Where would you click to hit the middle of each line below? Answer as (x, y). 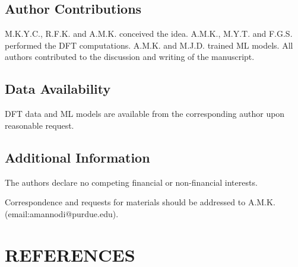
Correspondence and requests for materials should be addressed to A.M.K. (140, 202)
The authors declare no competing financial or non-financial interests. (131, 182)
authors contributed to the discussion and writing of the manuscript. (130, 57)
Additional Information (77, 157)
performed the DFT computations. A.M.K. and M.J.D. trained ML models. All (149, 45)
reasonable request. (39, 125)
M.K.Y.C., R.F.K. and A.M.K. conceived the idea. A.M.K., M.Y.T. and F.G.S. (149, 34)
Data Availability (58, 89)
